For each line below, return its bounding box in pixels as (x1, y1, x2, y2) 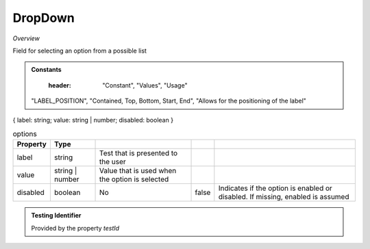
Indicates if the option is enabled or (218, 183, 332, 193)
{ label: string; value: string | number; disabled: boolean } (12, 116, 174, 124)
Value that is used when (99, 166, 177, 176)
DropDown (12, 10, 75, 25)
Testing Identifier (31, 211, 82, 220)
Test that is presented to (99, 148, 178, 158)
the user (99, 157, 126, 167)
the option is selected (99, 174, 169, 184)
